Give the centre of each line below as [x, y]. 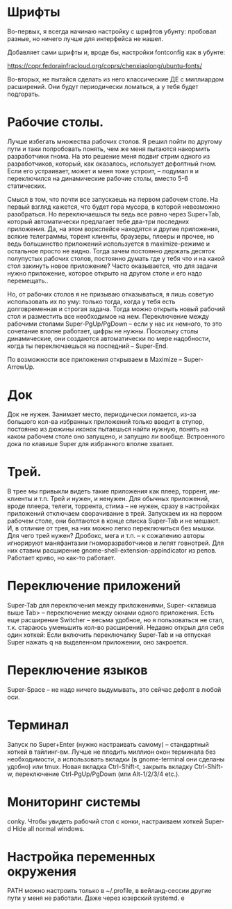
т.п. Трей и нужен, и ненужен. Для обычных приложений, [124, 498]
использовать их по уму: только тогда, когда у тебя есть [91, 301]
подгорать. [24, 94]
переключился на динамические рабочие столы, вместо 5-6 [98, 178]
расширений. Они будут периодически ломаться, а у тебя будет [103, 86]
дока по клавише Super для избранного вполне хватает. [91, 443]
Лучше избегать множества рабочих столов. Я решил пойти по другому [115, 141]
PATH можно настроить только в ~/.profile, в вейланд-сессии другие [109, 891]
